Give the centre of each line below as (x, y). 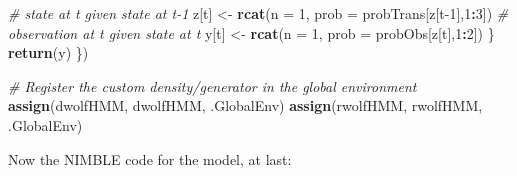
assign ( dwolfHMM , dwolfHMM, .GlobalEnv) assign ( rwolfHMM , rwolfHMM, (245, 105)
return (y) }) (48, 52)
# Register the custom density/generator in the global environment (212, 85)
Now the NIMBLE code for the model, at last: (150, 158)
